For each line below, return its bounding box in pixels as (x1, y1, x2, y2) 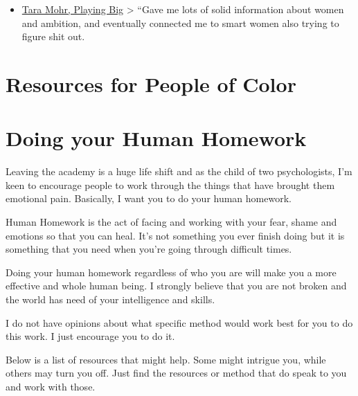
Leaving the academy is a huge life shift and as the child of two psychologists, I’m (6, 164, 352, 179)
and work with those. (6, 379, 96, 393)
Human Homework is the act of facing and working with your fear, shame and (6, 215, 337, 229)
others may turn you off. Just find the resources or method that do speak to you (6, 366, 347, 380)
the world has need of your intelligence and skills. (6, 292, 215, 307)
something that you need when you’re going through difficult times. (6, 242, 292, 256)
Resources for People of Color (6, 69, 296, 98)
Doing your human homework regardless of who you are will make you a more (6, 264, 337, 279)
